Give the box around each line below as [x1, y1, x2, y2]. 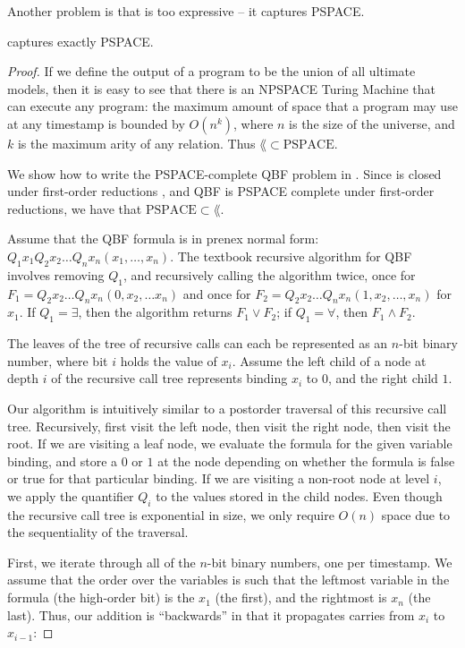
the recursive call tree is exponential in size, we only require [7, 505, 334, 524]
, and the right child [327, 369, 438, 388]
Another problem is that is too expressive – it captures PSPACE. [7, 2, 365, 20]
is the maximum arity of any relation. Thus [17, 133, 256, 152]
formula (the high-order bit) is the [7, 588, 195, 607]
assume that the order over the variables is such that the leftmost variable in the [7, 570, 450, 589]
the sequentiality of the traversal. [7, 523, 189, 541]
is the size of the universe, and [289, 114, 455, 132]
